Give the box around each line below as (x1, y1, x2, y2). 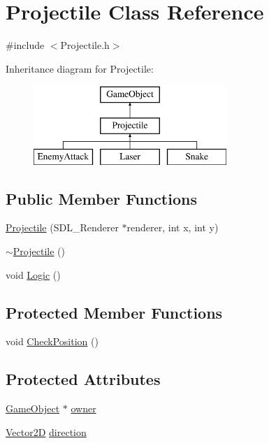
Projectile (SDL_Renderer (6, 220, 119, 235)
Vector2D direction (6, 424, 87, 439)
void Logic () (6, 267, 61, 282)
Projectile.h (60, 38, 110, 52)
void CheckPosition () (6, 334, 99, 349)
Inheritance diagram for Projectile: (6, 61, 154, 75)
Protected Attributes (6, 368, 161, 390)
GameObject (6, 401, 60, 416)
